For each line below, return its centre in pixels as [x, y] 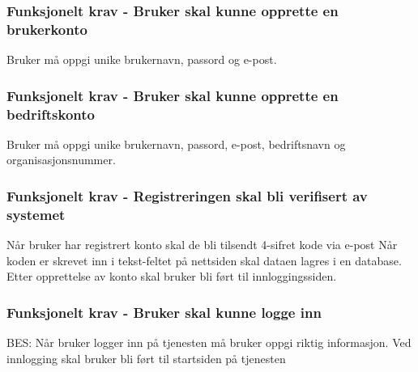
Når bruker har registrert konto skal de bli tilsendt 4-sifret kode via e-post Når [202, 245]
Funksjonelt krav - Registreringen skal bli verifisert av [187, 195]
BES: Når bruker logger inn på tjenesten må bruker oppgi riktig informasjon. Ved [209, 342]
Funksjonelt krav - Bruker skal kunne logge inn [164, 312]
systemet [36, 214]
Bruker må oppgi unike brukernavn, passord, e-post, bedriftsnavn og [176, 144]
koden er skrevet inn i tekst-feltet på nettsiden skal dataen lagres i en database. [204, 260]
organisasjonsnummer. [61, 160]
